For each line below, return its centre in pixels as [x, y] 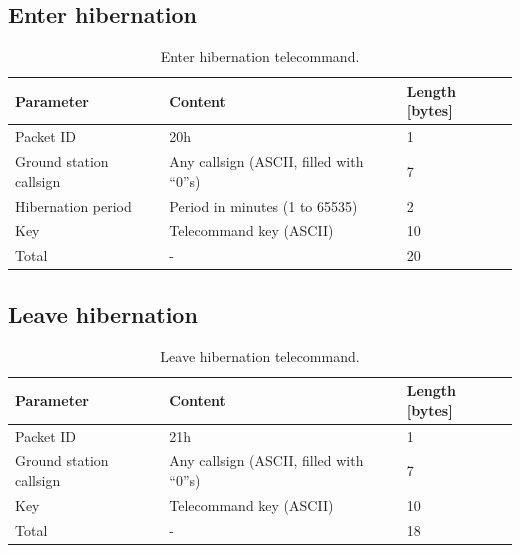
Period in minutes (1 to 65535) [263, 205]
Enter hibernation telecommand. [260, 56]
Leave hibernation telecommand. [260, 355]
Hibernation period [73, 205]
